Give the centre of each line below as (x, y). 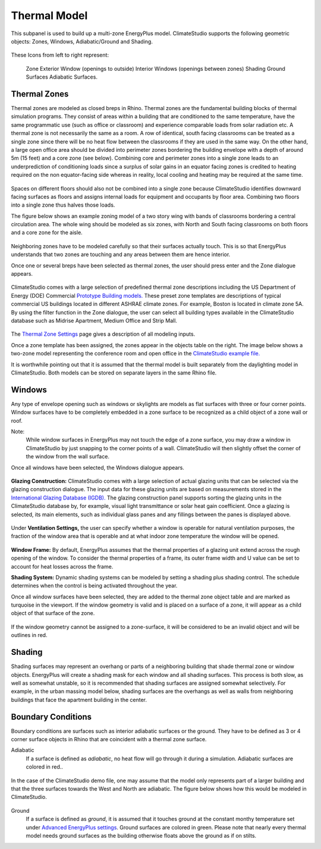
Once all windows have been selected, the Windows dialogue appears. (97, 467)
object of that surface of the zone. (53, 613)
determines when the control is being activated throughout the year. (94, 586)
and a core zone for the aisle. (47, 233)
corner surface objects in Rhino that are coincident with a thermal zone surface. (109, 739)
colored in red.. (45, 767)
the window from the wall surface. (68, 457)
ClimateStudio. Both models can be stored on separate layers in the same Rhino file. (114, 373)
